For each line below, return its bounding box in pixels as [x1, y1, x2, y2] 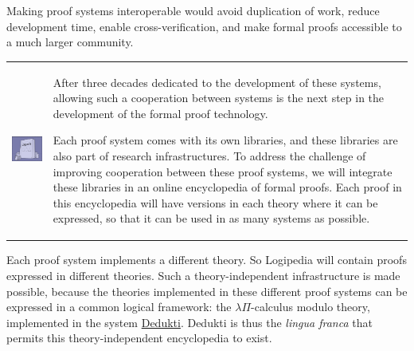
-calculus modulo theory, [251, 298, 370, 315]
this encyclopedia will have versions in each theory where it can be [53, 194, 378, 211]
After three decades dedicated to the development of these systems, [53, 73, 381, 90]
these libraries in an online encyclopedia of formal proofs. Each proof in [53, 179, 402, 195]
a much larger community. [6, 34, 134, 50]
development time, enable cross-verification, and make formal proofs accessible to [6, 18, 402, 34]
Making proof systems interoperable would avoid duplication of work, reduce [6, 2, 380, 18]
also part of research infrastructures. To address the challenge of [53, 147, 366, 164]
